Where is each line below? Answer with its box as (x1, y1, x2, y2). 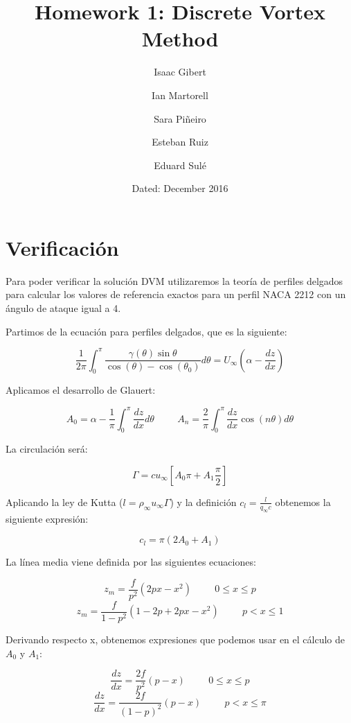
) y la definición (170, 494, 237, 509)
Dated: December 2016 (132, 181, 228, 195)
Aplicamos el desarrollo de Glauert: (6, 383, 156, 397)
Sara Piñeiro (154, 111, 206, 125)
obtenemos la (275, 494, 331, 509)
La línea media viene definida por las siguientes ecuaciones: (6, 555, 256, 569)
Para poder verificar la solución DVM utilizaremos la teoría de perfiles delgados (6, 273, 343, 288)
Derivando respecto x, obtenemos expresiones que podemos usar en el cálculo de (6, 632, 345, 647)
